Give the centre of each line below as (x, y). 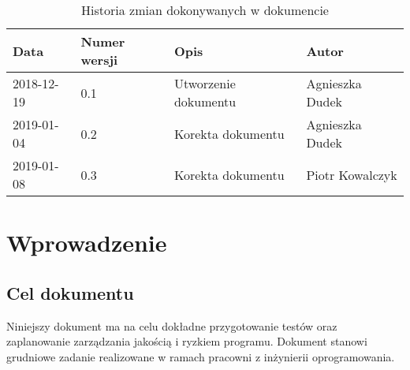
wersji (99, 60)
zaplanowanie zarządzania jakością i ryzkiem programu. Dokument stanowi (187, 341)
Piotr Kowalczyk (352, 174)
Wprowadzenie (87, 243)
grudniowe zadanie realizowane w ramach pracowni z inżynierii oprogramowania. (201, 356)
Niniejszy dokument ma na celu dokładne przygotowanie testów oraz (172, 325)
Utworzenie (205, 83)
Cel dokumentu (70, 292)
